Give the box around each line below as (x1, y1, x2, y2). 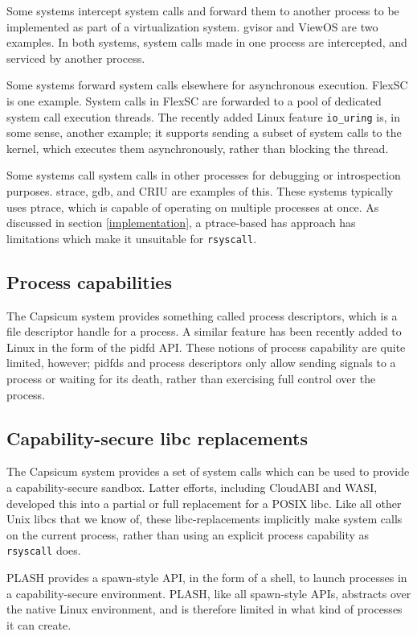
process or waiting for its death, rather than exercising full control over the (6, 370, 376, 387)
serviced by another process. (6, 49, 145, 66)
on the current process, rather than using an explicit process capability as (6, 526, 370, 543)
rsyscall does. (6, 542, 81, 559)
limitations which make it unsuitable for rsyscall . (6, 229, 257, 246)
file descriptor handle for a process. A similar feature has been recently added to (6, 323, 402, 340)
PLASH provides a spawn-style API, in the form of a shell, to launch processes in (6, 569, 407, 586)
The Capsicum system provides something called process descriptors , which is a (6, 307, 398, 324)
